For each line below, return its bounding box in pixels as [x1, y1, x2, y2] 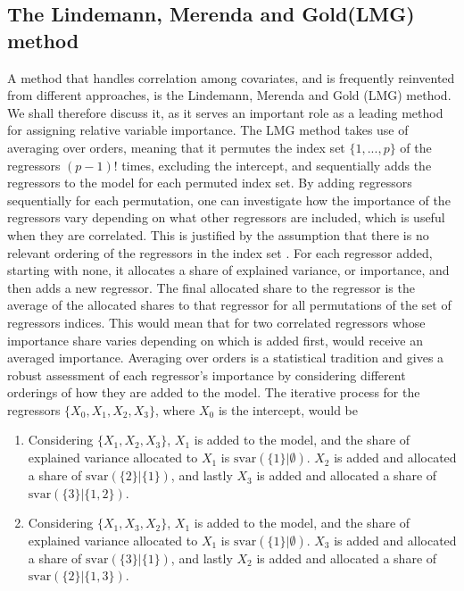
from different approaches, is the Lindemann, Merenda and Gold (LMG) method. [7, 86, 452, 104]
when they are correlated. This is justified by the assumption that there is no [7, 225, 429, 244]
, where [154, 400, 195, 419]
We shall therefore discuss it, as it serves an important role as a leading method [7, 103, 443, 121]
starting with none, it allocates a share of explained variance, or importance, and [7, 261, 450, 279]
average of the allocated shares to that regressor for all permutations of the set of [7, 295, 452, 314]
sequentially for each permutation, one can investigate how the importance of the [7, 190, 451, 209]
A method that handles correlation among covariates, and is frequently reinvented [7, 68, 455, 87]
